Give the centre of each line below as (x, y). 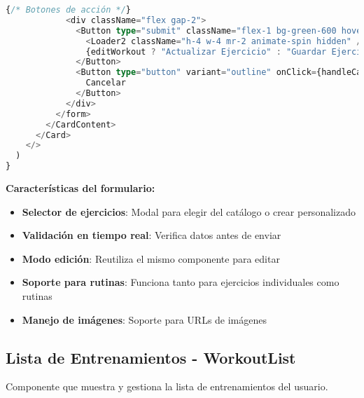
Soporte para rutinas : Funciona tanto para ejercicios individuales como (181, 282)
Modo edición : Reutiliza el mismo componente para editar (151, 258)
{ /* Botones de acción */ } (68, 10)
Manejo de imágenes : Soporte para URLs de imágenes (145, 319)
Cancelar (106, 83)
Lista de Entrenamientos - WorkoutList (151, 357)
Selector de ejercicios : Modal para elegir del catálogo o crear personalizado (189, 211)
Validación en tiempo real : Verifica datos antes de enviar (152, 235)
